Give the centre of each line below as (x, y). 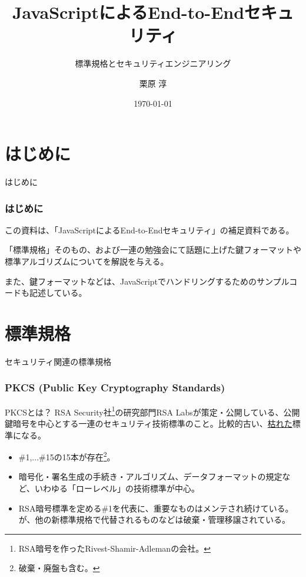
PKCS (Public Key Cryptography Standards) (115, 388)
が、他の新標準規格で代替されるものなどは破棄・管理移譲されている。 (154, 520)
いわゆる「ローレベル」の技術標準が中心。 (117, 488)
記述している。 (58, 293)
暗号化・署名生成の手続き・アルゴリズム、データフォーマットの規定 (150, 477)
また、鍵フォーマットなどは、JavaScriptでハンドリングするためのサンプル (147, 281)
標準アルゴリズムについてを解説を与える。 (87, 261)
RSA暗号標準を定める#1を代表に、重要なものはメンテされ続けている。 (156, 508)
